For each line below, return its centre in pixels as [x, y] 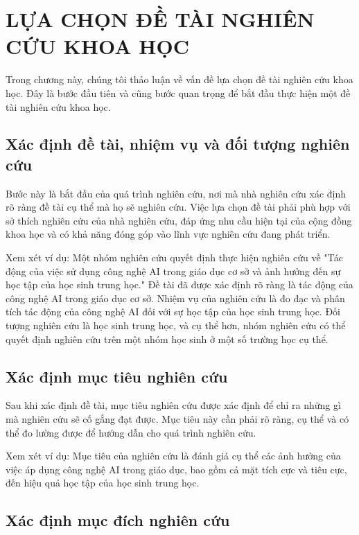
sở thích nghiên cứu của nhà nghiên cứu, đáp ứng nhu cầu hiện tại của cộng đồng [179, 220]
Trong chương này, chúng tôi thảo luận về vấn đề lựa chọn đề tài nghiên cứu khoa [179, 79]
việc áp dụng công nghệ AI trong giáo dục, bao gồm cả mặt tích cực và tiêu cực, [176, 469]
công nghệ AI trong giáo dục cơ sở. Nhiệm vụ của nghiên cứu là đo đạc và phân [175, 298]
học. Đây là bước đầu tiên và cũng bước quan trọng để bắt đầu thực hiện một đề [178, 93]
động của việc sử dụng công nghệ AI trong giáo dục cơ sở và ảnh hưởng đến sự [173, 271]
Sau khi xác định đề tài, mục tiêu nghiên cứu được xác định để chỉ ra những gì [173, 405]
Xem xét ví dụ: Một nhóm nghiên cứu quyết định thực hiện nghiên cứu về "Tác [175, 257]
